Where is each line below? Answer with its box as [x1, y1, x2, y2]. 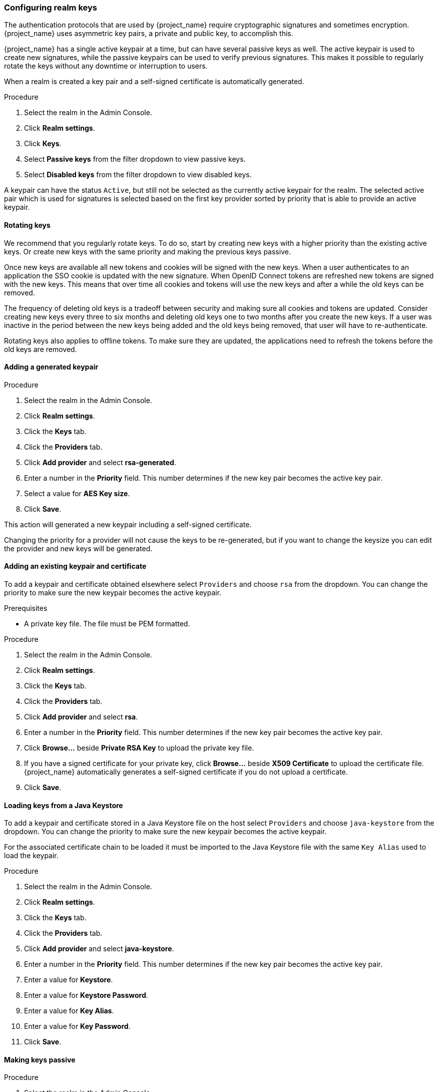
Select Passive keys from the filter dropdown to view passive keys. [24, 155, 246, 164]
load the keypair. [4, 851, 59, 860]
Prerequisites [4, 604, 48, 613]
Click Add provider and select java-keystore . [24, 944, 174, 953]
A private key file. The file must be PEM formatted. [24, 619, 190, 628]
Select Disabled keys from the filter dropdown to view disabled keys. [24, 170, 252, 179]
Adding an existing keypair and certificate [4, 562, 147, 571]
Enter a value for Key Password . [24, 1022, 131, 1031]
